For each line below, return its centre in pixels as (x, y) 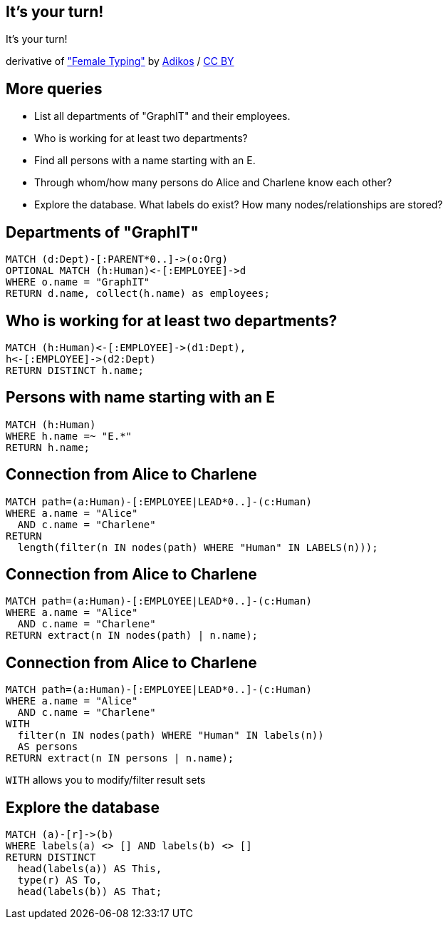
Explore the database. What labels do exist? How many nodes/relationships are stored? (239, 205)
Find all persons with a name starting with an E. (145, 161)
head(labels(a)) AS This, (90, 869)
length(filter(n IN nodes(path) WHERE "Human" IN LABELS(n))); (198, 547)
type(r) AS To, (59, 880)
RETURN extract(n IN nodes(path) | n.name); (132, 636)
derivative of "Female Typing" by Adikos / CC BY (120, 61)
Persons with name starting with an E (140, 398)
